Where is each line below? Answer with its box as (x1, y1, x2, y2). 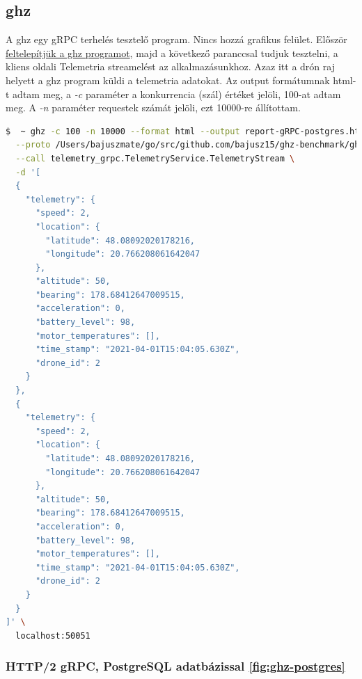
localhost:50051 (15, 630, 90, 641)
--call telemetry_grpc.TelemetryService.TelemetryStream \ (15, 153, 295, 163)
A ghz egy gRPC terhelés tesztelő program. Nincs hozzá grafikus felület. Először (6, 32, 347, 47)
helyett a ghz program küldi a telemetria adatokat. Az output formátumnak (6, 72, 330, 87)
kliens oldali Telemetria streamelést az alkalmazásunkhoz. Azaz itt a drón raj (6, 59, 335, 74)
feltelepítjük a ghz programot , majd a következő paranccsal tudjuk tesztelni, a (6, 45, 338, 60)
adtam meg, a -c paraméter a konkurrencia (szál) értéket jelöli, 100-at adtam (13, 86, 341, 101)
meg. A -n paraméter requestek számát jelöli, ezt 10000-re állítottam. (6, 100, 301, 115)
